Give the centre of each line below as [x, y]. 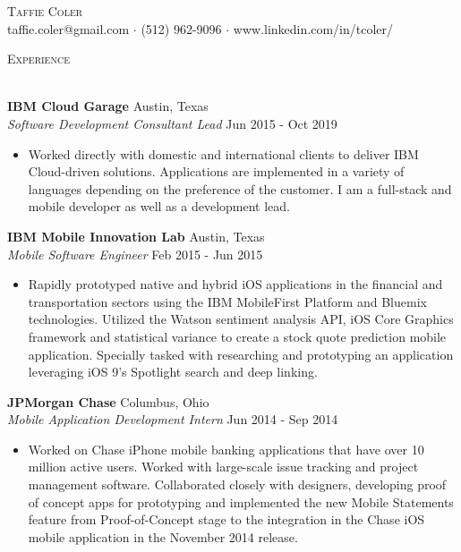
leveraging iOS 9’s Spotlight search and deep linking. [173, 372]
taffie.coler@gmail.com [68, 28]
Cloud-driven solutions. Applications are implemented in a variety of [216, 171]
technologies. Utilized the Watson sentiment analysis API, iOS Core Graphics [241, 319]
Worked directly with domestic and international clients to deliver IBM [223, 153]
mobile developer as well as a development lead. [159, 206]
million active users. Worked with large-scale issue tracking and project [223, 467]
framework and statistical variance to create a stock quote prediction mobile [237, 336]
